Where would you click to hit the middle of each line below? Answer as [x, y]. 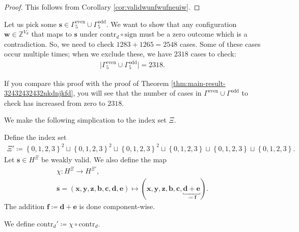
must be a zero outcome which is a [193, 34]
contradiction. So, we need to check [59, 43]
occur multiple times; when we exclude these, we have [88, 54]
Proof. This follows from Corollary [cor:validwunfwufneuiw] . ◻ [102, 7]
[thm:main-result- [198, 83]
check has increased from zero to [55, 103]
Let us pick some [30, 24]
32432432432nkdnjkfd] [39, 93]
